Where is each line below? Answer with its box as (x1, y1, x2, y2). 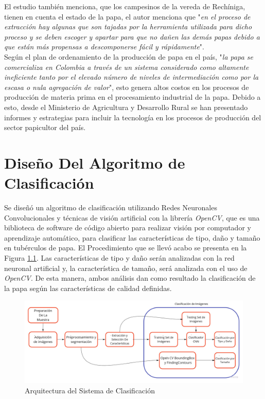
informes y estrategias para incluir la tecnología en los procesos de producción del (4, 112, 261, 122)
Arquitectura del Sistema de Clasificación (25, 385, 155, 395)
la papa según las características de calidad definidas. (4, 282, 172, 293)
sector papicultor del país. (4, 122, 86, 133)
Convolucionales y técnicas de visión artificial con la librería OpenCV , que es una (4, 212, 260, 223)
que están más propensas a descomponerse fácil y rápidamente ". (4, 41, 204, 52)
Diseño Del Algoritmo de (4, 152, 185, 173)
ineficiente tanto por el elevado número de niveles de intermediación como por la (4, 71, 259, 82)
